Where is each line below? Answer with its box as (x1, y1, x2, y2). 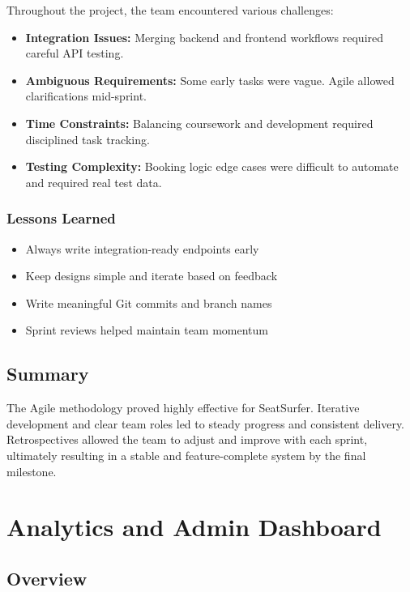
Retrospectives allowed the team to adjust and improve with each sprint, (6, 431, 368, 448)
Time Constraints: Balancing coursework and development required (25, 114, 374, 131)
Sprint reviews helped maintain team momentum (25, 322, 269, 339)
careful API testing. (25, 45, 124, 62)
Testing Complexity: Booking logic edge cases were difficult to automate (25, 158, 399, 175)
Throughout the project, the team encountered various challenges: (6, 2, 334, 18)
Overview (6, 565, 88, 590)
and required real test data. (25, 173, 162, 190)
